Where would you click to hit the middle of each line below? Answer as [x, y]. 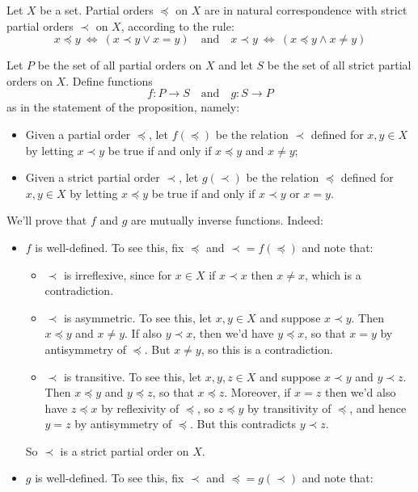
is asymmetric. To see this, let [137, 317]
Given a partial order [78, 134]
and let [236, 65]
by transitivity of [289, 408]
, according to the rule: [177, 25]
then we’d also [360, 392]
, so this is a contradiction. [267, 349]
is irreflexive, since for [118, 274]
